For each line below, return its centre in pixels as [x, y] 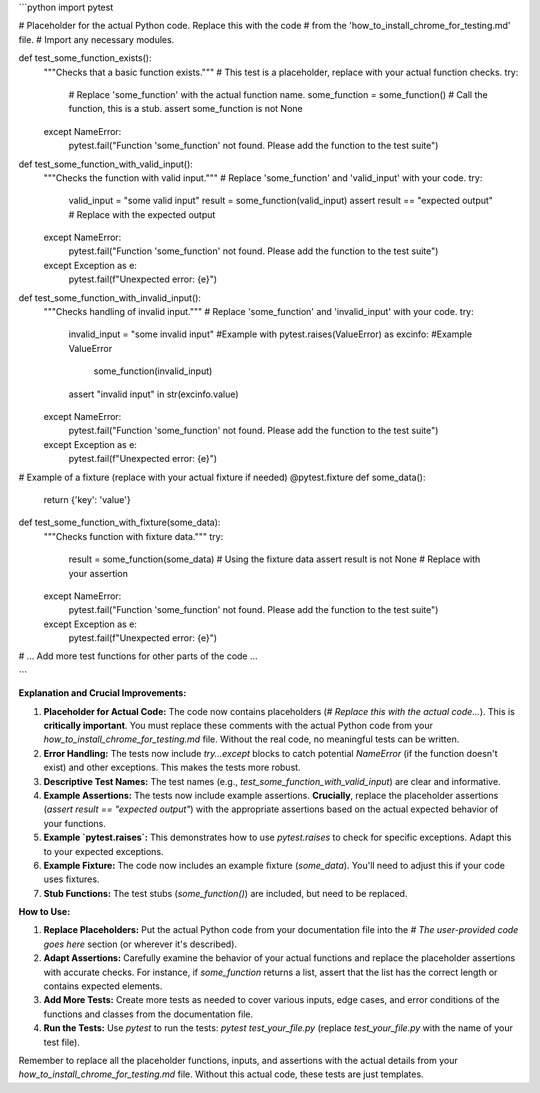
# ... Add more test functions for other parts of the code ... [138, 656]
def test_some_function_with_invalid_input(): [110, 297]
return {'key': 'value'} [87, 499]
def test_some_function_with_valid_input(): [106, 164]
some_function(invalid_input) [153, 371]
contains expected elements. [103, 986]
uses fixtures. [71, 879]
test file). [61, 1042]
